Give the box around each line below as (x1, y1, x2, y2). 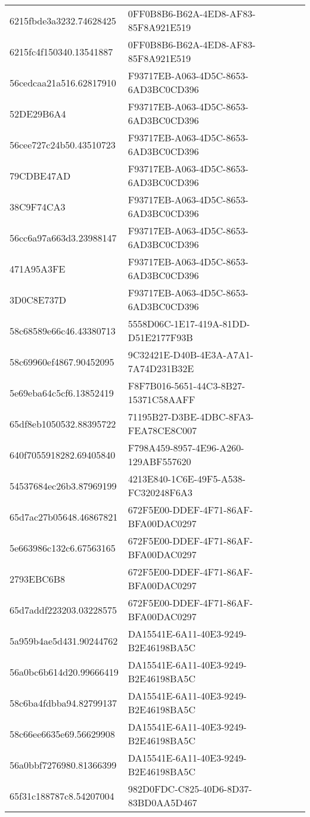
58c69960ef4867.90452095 (10, 354, 114, 369)
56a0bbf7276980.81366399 (10, 757, 117, 772)
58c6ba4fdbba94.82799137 (10, 695, 117, 710)
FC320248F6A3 (128, 485, 193, 499)
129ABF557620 (128, 454, 191, 468)
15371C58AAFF (128, 392, 196, 406)
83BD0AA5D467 (128, 796, 197, 809)
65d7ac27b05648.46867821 (10, 509, 118, 524)
